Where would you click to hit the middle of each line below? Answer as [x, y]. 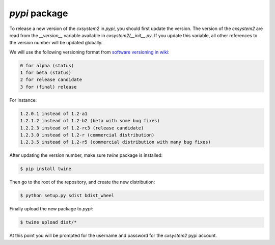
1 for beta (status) [46, 73]
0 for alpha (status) [47, 65]
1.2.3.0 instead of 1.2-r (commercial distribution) [87, 135]
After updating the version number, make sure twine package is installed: [86, 155]
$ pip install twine [46, 169]
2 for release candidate [51, 80]
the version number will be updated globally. [56, 43]
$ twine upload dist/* [48, 222]
